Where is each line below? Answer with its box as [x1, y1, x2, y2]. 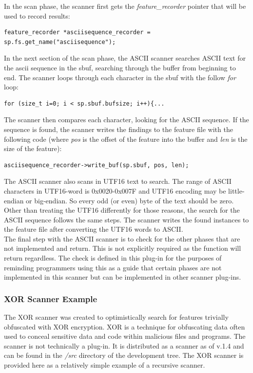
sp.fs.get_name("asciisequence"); [4, 38, 116, 45]
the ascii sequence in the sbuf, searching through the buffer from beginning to [4, 62, 236, 72]
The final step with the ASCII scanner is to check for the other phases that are [4, 233, 240, 243]
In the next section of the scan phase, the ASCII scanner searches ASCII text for [4, 53, 246, 63]
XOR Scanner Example [4, 292, 97, 305]
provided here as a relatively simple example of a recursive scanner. [4, 360, 205, 370]
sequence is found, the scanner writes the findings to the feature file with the [4, 124, 233, 134]
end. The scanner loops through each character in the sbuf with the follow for [4, 72, 236, 82]
